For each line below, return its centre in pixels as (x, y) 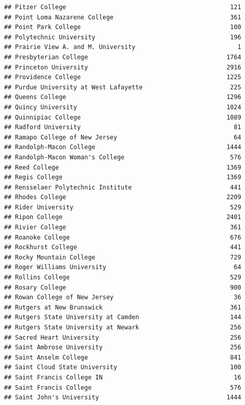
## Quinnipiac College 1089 (123, 117)
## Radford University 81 (123, 127)
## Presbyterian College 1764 (123, 57)
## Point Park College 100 (123, 27)
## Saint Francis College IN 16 (123, 377)
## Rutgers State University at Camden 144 (123, 317)
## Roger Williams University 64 (123, 267)
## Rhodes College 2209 (123, 197)
